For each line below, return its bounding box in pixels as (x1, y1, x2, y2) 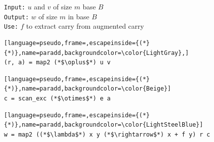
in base (68, 11, 89, 21)
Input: (4, 4, 25, 11)
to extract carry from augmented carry (26, 21, 144, 31)
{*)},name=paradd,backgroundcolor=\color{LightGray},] (4, 49, 189, 56)
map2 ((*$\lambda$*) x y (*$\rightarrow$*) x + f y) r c (18, 131, 211, 138)
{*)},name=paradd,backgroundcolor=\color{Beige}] (4, 85, 171, 93)
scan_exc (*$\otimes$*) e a (18, 95, 111, 102)
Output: (4, 13, 29, 21)
